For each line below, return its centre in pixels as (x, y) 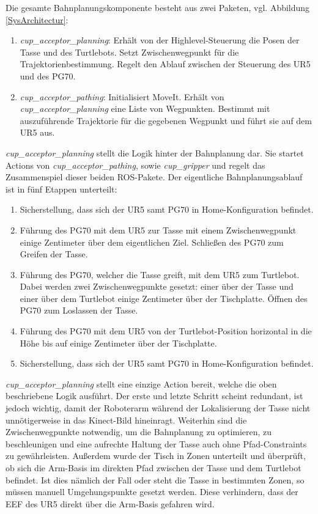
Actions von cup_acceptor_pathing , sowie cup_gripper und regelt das (135, 165)
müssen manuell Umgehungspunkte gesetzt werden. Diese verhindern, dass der (152, 492)
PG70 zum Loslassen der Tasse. (79, 310)
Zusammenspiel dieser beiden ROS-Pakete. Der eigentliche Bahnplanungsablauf (154, 177)
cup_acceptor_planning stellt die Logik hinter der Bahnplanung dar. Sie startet (155, 152)
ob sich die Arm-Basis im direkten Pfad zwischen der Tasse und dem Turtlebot (153, 468)
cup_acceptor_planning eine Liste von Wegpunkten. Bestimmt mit (145, 108)
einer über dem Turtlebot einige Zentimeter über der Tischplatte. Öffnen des (164, 298)
